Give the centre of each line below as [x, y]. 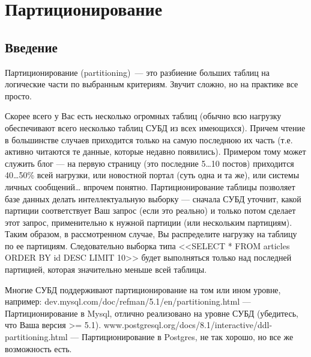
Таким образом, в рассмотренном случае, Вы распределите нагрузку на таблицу [151, 234]
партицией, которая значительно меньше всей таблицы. [106, 269]
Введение [31, 47]
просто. [18, 95]
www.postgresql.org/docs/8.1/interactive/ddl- [188, 325]
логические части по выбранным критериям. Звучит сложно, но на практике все [152, 84]
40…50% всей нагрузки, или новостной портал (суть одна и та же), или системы [152, 175]
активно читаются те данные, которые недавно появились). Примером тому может [155, 151]
